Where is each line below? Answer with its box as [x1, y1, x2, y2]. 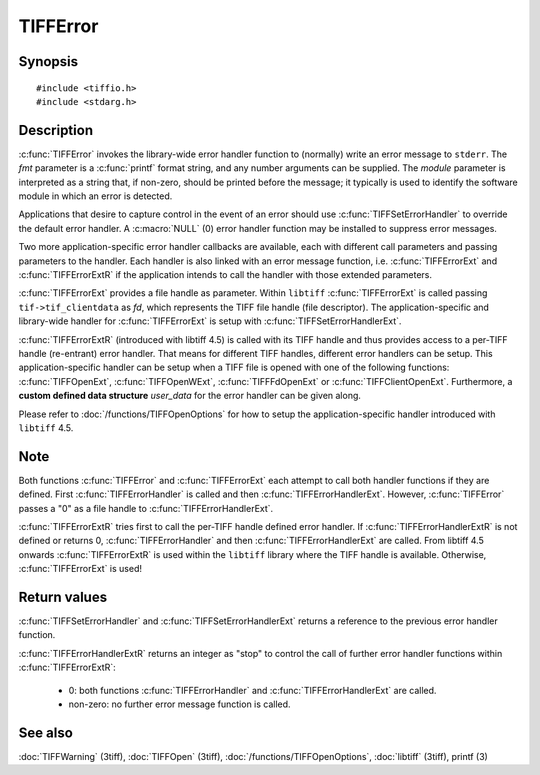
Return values [18, 588, 108, 605]
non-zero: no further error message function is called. [68, 698, 291, 710]
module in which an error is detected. [18, 190, 173, 202]
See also [18, 724, 74, 741]
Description [18, 121, 94, 139]
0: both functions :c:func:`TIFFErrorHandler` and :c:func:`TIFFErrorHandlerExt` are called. [68, 684, 437, 696]
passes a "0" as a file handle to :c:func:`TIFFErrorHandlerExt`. [18, 502, 274, 514]
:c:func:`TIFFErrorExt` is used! [18, 563, 143, 575]
